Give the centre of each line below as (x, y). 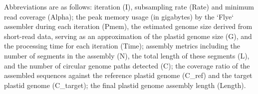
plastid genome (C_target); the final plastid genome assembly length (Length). (125, 85)
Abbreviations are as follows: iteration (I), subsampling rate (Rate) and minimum (129, 6)
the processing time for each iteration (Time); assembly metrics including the (122, 46)
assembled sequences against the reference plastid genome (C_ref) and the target (128, 75)
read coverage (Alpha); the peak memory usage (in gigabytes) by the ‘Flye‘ (119, 16)
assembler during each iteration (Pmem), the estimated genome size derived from (128, 26)
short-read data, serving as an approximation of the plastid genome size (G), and (128, 36)
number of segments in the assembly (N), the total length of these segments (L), (127, 55)
